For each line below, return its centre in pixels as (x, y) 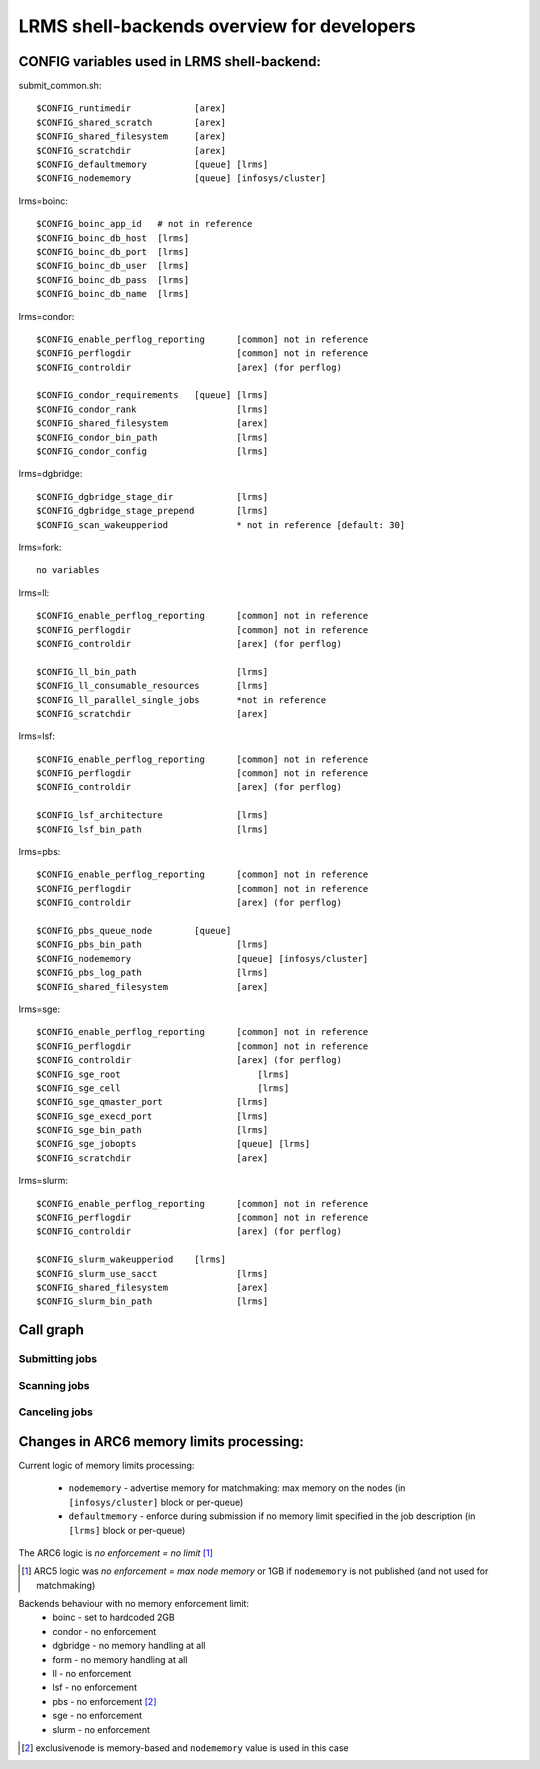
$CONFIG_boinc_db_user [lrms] (113, 266)
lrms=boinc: (43, 201)
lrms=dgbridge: (50, 474)
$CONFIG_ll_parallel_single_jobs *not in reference (181, 699)
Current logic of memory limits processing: (106, 1465)
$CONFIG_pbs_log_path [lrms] (152, 973)
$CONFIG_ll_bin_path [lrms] (152, 671)
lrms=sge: (39, 1009)
